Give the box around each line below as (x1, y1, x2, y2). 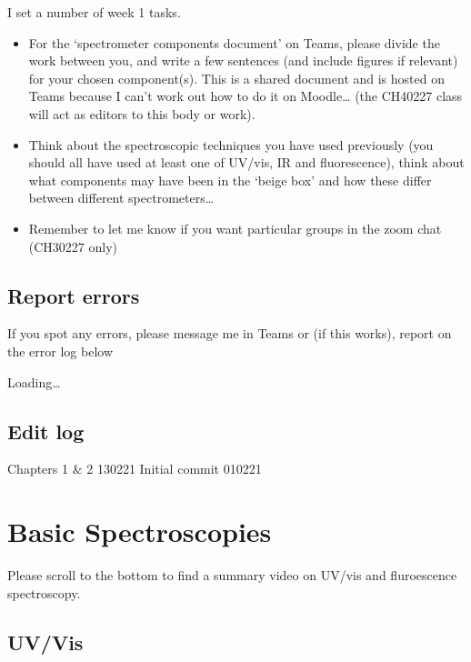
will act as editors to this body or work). (28, 104, 256, 123)
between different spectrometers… (28, 188, 215, 207)
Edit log (7, 416, 85, 445)
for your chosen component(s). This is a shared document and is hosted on (28, 68, 445, 87)
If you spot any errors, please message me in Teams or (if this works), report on (7, 324, 452, 343)
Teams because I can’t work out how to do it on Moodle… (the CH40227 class (28, 86, 463, 105)
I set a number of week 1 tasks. (7, 3, 181, 21)
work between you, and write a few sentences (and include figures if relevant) (28, 51, 458, 70)
